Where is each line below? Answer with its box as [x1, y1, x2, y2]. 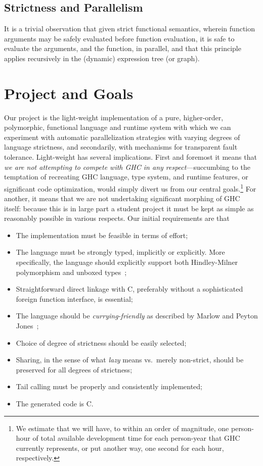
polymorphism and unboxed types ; [16, 266, 127, 277]
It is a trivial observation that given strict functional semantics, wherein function [4, 23, 255, 34]
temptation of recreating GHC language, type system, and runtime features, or [4, 171, 248, 182]
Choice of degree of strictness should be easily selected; [16, 337, 187, 348]
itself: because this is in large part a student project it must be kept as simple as [4, 203, 254, 213]
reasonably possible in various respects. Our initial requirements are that [4, 213, 230, 223]
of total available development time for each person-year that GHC [32, 433, 240, 443]
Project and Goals [4, 82, 134, 103]
